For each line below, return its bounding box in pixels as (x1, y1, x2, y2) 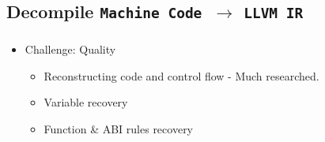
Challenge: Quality (25, 41, 116, 58)
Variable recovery (43, 94, 128, 110)
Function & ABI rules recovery (43, 121, 194, 137)
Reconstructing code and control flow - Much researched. (43, 67, 319, 84)
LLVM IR (244, 5, 304, 22)
